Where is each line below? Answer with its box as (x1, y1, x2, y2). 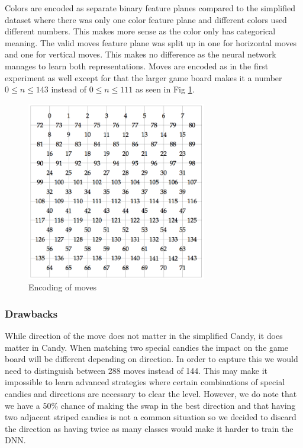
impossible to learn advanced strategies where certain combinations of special (5, 376, 285, 388)
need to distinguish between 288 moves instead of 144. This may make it (5, 364, 268, 376)
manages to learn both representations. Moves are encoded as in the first (5, 59, 269, 72)
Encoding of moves (28, 281, 96, 293)
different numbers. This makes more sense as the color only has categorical (5, 25, 276, 37)
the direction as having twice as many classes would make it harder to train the (5, 422, 294, 434)
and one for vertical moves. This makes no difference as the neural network (5, 48, 276, 60)
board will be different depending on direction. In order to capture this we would (5, 353, 298, 365)
